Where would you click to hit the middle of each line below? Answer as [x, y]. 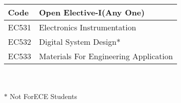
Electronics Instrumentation [88, 27]
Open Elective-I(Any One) [92, 12]
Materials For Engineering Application [106, 56]
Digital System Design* [80, 41]
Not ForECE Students [43, 96]
